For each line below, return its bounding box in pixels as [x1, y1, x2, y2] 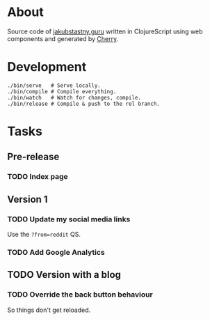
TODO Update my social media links [7, 214, 131, 224]
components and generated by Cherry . [7, 34, 119, 42]
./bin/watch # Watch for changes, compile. [7, 94, 141, 101]
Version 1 [7, 193, 48, 205]
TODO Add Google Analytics [7, 247, 106, 257]
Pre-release [7, 151, 60, 163]
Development [7, 59, 87, 75]
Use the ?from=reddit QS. [7, 230, 81, 239]
